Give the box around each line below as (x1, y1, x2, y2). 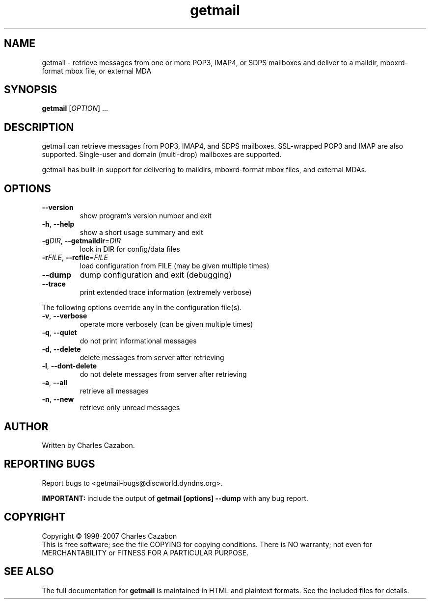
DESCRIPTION (4, 121, 74, 133)
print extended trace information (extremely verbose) (80, 288, 252, 297)
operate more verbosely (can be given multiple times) (80, 320, 253, 329)
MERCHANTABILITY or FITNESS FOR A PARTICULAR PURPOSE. (42, 548, 249, 557)
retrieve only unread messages (80, 403, 180, 412)
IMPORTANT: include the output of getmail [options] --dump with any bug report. (42, 494, 308, 502)
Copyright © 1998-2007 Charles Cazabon (42, 531, 177, 540)
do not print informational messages (80, 337, 197, 345)
